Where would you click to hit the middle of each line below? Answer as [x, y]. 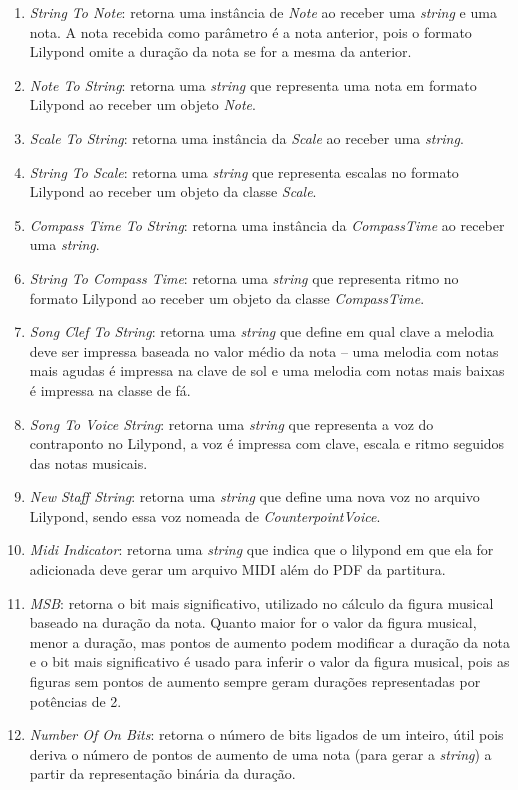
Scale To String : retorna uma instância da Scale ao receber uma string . [246, 137]
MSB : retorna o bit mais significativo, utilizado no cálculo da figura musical [261, 602]
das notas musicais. [88, 462]
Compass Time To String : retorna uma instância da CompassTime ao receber [267, 224]
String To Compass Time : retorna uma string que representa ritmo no [244, 277]
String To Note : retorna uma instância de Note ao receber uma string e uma [263, 12]
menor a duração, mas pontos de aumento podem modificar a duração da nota [269, 641]
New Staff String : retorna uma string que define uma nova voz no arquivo [254, 496]
